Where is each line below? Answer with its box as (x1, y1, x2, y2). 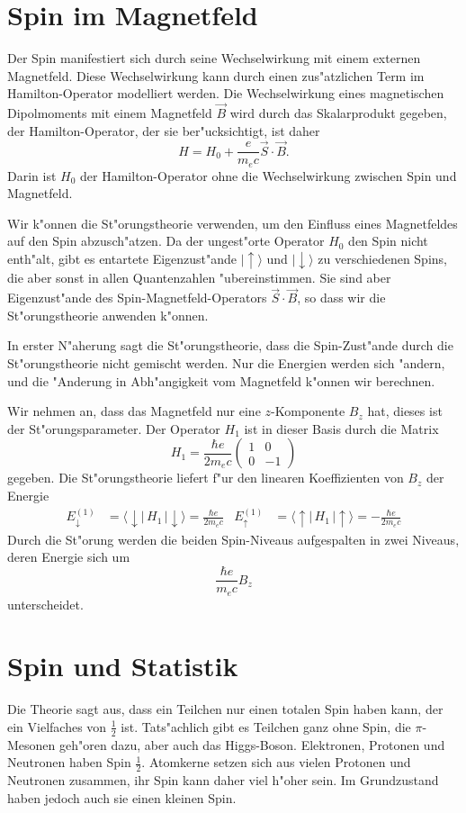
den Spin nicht (348, 231, 428, 250)
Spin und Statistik (7, 647, 238, 684)
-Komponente (271, 402, 345, 420)
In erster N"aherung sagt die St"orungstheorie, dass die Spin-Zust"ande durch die (7, 336, 453, 355)
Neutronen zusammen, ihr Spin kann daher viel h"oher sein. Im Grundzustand (7, 771, 439, 790)
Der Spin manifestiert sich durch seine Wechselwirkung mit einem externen (7, 49, 421, 68)
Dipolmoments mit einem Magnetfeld (7, 104, 212, 122)
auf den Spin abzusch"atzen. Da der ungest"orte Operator (7, 231, 325, 250)
